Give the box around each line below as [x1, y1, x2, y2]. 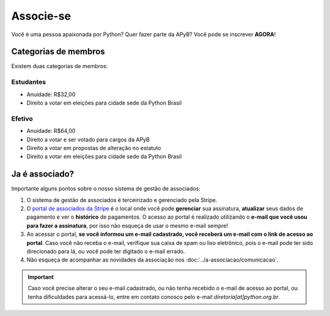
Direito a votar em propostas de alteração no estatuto [26, 144, 161, 151]
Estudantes [11, 78, 46, 86]
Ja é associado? [11, 169, 75, 179]
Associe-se [11, 9, 71, 23]
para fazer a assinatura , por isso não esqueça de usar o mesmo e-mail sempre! [26, 222, 229, 229]
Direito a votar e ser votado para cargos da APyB [26, 135, 150, 143]
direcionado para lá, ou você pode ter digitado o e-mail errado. [26, 247, 185, 255]
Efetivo [11, 114, 33, 122]
